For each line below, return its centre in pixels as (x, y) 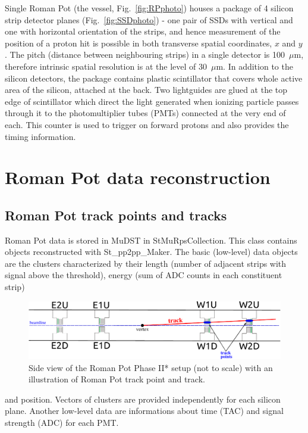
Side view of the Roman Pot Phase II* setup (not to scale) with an (151, 367)
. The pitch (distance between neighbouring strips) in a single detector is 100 (145, 54)
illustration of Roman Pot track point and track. (117, 379)
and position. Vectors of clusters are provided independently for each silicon (143, 399)
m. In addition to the (254, 66)
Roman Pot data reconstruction (138, 177)
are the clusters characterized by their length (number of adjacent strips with (146, 263)
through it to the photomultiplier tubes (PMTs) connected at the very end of (145, 113)
